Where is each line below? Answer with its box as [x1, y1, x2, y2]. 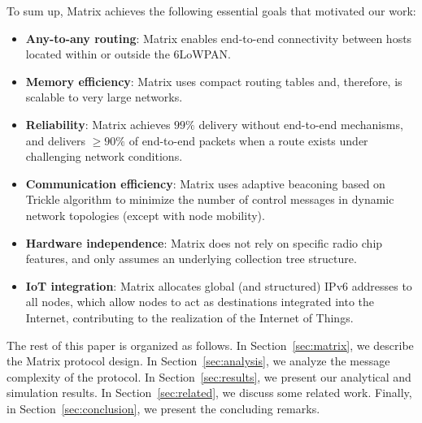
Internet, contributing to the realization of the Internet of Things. [25, 309, 354, 326]
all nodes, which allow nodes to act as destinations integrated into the [25, 293, 374, 310]
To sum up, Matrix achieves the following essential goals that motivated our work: [7, 2, 416, 19]
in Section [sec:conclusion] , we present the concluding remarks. [7, 399, 320, 417]
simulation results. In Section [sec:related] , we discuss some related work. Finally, [7, 384, 412, 401]
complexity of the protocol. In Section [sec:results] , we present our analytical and [7, 368, 411, 385]
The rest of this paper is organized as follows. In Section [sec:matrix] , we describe [7, 336, 414, 353]
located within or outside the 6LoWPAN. [25, 45, 231, 63]
